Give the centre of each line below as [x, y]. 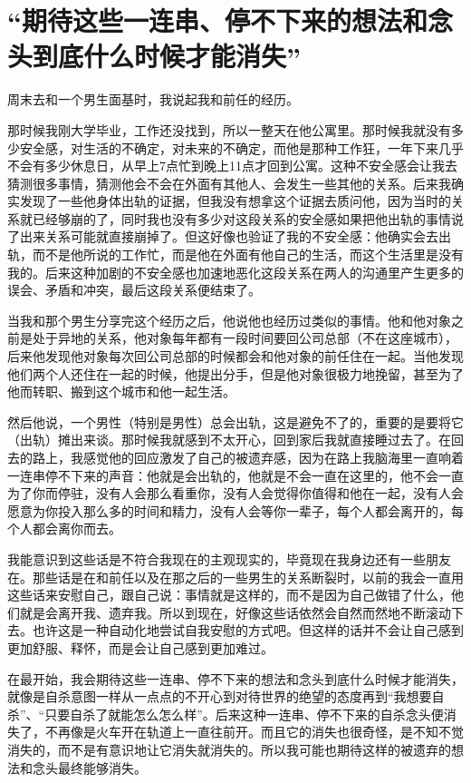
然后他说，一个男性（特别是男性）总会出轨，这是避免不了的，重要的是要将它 [235, 421]
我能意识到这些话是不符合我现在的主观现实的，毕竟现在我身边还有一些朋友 [229, 558]
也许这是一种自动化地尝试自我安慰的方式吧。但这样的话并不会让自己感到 [248, 630]
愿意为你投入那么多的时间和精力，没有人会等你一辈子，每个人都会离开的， [229, 510]
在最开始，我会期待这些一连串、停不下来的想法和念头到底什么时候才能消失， [235, 678]
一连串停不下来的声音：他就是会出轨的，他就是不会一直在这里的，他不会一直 [235, 475]
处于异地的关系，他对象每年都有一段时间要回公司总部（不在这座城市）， [245, 338]
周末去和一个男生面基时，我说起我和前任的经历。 [153, 99]
